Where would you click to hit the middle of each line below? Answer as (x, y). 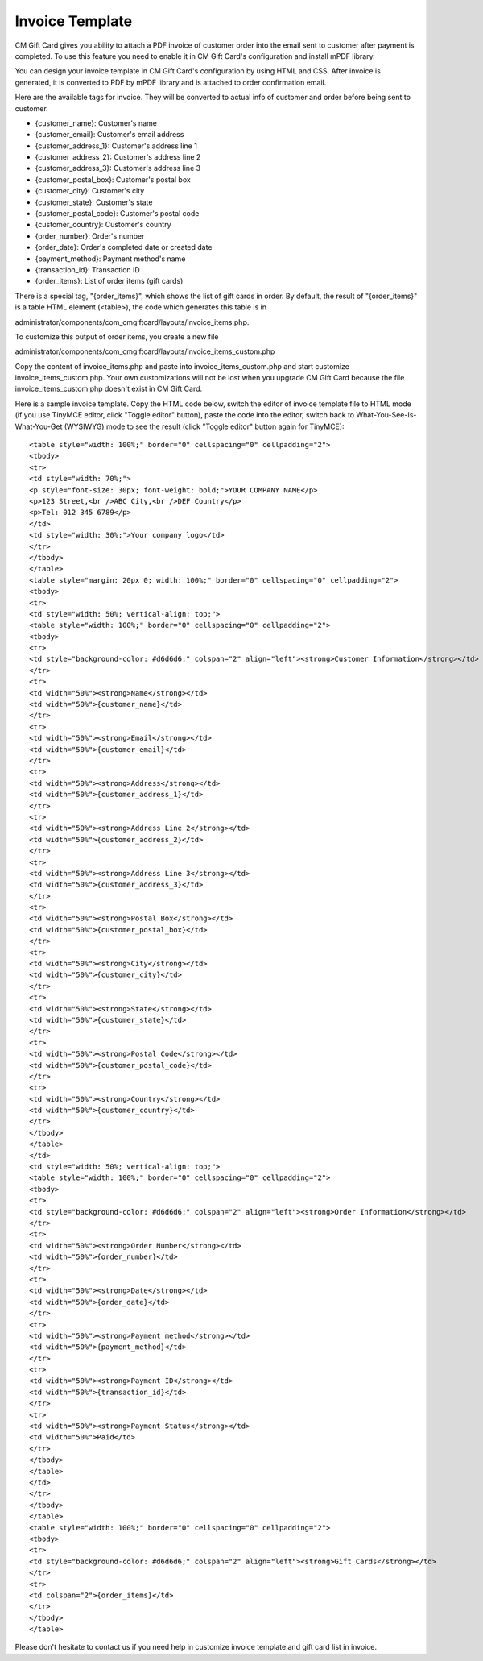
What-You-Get (39, 426)
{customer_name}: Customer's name (96, 123)
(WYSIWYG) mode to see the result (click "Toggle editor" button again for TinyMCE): (204, 426)
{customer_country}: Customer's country (103, 225)
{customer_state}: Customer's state (94, 202)
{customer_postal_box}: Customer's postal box (113, 179)
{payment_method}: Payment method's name (110, 259)
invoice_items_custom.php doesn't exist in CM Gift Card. (109, 389)
